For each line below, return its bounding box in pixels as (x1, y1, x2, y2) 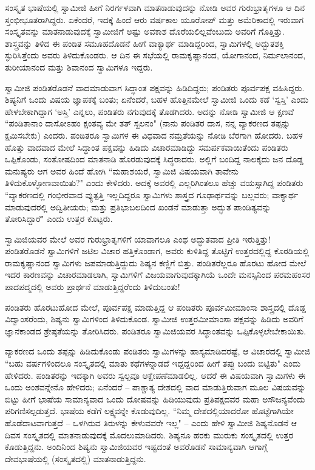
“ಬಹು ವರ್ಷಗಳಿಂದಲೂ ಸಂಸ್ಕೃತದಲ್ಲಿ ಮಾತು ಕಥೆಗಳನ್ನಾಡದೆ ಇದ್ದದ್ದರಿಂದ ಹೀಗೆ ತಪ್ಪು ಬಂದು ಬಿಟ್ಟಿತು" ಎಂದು (5, 357, 301, 370)
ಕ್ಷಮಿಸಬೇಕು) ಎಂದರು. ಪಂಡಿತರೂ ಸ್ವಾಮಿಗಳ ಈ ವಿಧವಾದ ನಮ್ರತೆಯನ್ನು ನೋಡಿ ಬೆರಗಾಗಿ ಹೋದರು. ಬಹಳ (5, 128, 303, 141)
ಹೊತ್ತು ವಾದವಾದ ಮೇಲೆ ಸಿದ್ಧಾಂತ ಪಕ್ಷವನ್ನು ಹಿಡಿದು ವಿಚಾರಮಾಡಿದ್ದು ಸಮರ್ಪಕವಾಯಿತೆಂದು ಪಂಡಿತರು (5, 140, 288, 153)
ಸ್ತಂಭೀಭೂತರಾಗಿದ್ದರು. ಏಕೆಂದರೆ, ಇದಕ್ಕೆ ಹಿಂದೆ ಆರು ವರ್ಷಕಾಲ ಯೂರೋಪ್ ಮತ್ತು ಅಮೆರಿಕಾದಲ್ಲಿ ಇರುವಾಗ (5, 13, 304, 26)
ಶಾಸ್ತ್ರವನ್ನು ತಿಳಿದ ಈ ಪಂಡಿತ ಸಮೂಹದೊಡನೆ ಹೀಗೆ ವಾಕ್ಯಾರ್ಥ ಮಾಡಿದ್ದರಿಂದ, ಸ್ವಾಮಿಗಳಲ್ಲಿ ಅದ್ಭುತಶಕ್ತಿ (5, 36, 284, 49)
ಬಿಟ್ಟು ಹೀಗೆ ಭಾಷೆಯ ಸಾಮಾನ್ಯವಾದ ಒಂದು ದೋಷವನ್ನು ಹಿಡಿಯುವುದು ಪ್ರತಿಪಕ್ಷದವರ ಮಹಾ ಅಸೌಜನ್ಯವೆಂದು (5, 392, 305, 405)
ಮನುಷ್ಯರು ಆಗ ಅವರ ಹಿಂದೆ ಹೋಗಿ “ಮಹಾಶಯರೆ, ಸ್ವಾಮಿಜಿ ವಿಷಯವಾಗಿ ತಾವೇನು (5, 164, 239, 177)
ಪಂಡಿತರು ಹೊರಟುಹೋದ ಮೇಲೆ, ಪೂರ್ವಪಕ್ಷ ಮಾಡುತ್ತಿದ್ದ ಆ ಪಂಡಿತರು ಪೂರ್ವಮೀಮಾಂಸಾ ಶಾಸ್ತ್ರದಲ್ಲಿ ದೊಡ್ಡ (5, 300, 306, 313)
